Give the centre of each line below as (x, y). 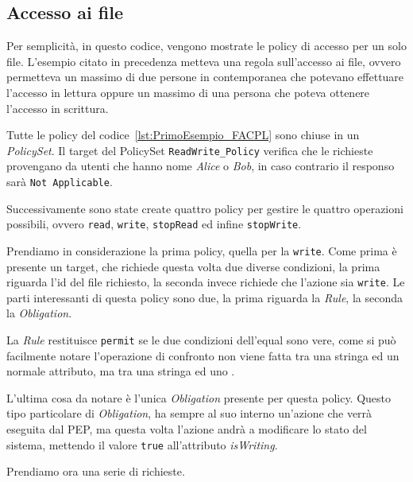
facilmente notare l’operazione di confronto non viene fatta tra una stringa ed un (203, 355)
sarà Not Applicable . (60, 182)
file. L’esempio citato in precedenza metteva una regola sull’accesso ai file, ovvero (204, 61)
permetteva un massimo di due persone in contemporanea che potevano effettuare (205, 77)
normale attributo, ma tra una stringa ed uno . (121, 371)
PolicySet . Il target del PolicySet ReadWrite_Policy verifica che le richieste (190, 150)
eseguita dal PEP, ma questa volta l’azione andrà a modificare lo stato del (187, 429)
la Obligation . (39, 313)
